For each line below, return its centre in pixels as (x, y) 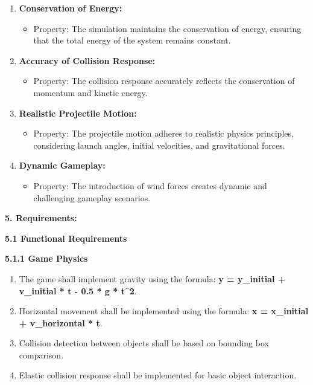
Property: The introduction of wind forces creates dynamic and (150, 185)
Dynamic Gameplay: (62, 165)
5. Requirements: (41, 218)
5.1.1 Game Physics (46, 258)
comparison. (41, 354)
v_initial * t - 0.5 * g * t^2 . (78, 290)
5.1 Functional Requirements (66, 238)
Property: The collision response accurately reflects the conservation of (164, 81)
